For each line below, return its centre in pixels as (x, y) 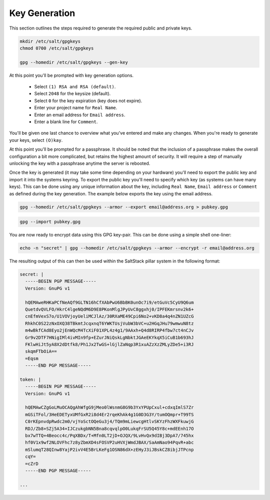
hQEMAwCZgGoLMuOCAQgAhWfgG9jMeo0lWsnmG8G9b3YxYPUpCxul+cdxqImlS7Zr (109, 408)
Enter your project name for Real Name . (76, 108)
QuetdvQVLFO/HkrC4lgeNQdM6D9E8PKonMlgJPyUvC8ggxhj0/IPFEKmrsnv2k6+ (109, 309)
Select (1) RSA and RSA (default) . (75, 87)
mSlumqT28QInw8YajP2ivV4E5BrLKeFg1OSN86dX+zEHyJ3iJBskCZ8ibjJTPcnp (109, 449)
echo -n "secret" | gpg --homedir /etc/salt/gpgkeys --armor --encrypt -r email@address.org (137, 248)
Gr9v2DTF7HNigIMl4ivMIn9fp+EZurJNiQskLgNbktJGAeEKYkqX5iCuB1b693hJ (109, 337)
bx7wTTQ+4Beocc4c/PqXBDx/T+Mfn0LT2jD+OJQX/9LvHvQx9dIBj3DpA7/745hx (109, 436)
